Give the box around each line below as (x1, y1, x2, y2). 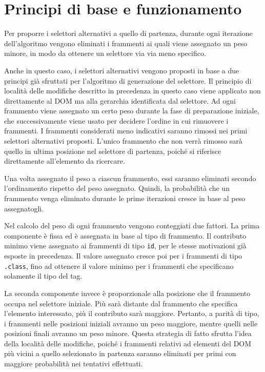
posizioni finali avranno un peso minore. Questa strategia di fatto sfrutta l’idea (4, 328, 252, 339)
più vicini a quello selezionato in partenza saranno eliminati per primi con (4, 348, 236, 359)
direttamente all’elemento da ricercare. (4, 155, 125, 166)
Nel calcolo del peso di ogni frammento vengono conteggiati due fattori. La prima (4, 220, 260, 231)
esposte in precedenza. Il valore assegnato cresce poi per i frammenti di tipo (4, 250, 242, 261)
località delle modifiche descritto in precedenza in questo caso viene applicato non (4, 85, 261, 96)
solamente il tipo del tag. (4, 270, 83, 281)
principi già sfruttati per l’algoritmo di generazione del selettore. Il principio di (4, 75, 252, 86)
